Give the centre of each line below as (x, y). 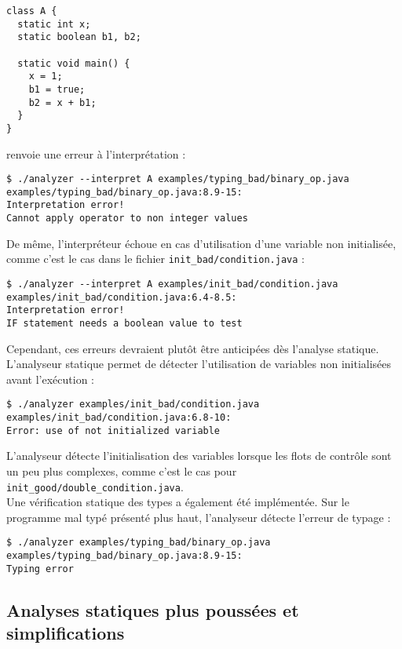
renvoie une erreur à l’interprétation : (96, 153)
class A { (32, 11)
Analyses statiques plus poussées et (153, 609)
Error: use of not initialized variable (113, 430)
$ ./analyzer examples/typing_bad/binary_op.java (139, 543)
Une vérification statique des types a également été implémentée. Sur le (178, 502)
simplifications (66, 633)
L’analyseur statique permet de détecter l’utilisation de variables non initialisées (199, 364)
